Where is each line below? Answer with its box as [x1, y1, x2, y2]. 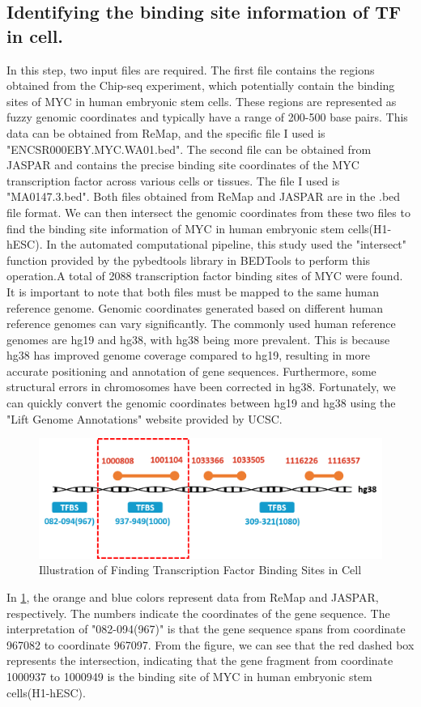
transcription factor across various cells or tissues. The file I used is [6, 172, 340, 189]
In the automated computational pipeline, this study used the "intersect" [46, 236, 407, 253]
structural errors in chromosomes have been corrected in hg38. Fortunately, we [6, 378, 396, 395]
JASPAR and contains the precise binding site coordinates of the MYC [6, 156, 359, 173]
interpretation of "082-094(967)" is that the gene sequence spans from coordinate [6, 620, 406, 637]
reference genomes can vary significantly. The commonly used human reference [6, 315, 396, 332]
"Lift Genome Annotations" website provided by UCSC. [6, 410, 283, 427]
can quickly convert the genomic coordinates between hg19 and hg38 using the [6, 394, 396, 411]
